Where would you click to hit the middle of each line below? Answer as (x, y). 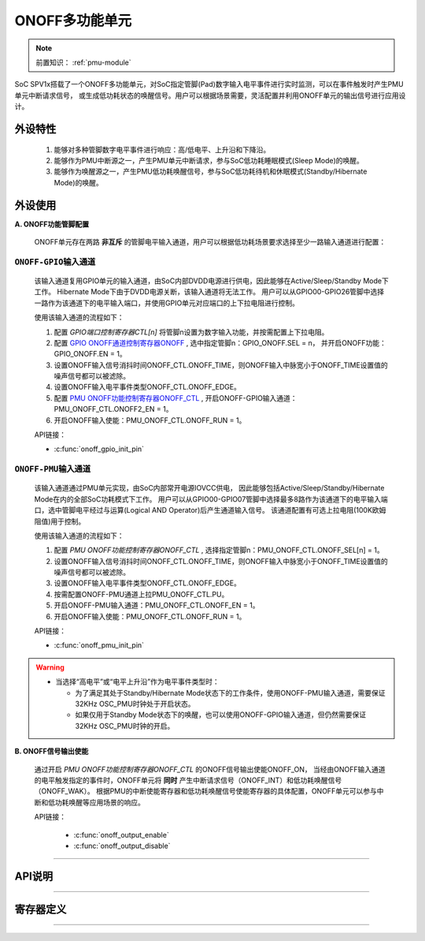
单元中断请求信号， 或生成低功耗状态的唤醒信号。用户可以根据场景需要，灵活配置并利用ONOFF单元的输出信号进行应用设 (210, 95)
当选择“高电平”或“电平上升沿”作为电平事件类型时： (137, 681)
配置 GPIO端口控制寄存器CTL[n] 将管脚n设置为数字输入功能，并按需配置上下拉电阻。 (191, 332)
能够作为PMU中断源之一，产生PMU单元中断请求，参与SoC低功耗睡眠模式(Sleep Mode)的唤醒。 (209, 160)
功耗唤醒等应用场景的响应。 (100, 802)
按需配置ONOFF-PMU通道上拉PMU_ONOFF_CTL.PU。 (141, 594)
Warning (50, 667)
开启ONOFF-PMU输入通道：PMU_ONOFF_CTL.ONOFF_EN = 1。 (157, 605)
